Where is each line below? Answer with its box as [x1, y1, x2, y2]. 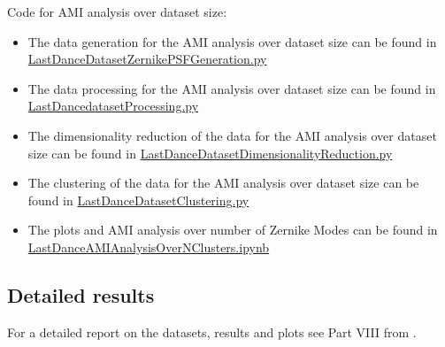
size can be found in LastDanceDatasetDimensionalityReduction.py [27, 143, 393, 162]
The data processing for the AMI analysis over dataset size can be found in [27, 79, 436, 97]
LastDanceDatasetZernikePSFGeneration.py [27, 50, 267, 68]
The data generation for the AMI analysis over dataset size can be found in [27, 32, 437, 50]
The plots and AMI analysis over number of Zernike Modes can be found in [27, 220, 438, 239]
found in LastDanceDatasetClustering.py [27, 190, 249, 209]
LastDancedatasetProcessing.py [27, 96, 199, 115]
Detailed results [7, 281, 155, 308]
